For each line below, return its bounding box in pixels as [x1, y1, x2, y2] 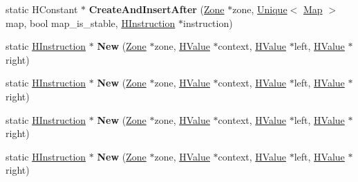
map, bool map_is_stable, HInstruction [6, 15, 176, 30]
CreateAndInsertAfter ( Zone [88, 2, 225, 16]
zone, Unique [232, 2, 288, 16]
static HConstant [6, 2, 78, 16]
